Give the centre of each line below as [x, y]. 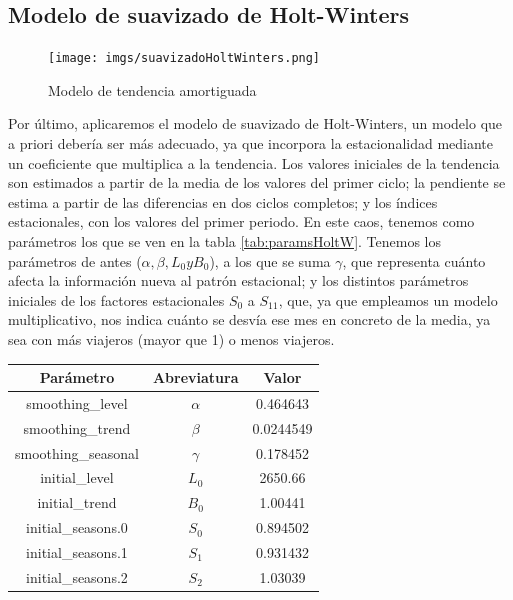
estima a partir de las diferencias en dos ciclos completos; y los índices [223, 201]
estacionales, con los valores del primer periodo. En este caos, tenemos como [241, 221]
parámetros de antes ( [75, 260]
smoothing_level [77, 402]
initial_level [77, 477]
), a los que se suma [270, 260]
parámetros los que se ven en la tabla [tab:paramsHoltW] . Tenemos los [225, 241]
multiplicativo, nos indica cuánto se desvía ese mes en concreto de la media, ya [249, 319]
